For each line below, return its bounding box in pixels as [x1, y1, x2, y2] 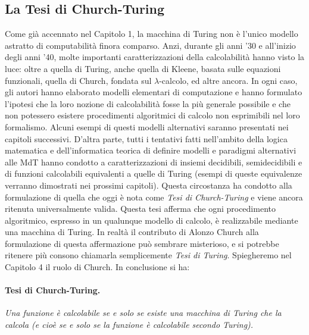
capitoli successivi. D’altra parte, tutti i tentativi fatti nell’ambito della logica [5, 132, 288, 145]
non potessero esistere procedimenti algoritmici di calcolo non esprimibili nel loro [5, 109, 300, 121]
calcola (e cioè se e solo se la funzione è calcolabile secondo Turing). [5, 318, 254, 331]
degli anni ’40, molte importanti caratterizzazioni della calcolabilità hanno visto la [5, 51, 305, 63]
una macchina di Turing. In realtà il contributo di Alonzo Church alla [5, 226, 259, 238]
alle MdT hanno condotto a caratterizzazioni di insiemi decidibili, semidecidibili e [5, 155, 302, 168]
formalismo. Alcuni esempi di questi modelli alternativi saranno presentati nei [5, 120, 289, 133]
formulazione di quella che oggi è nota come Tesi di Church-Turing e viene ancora [5, 190, 303, 203]
